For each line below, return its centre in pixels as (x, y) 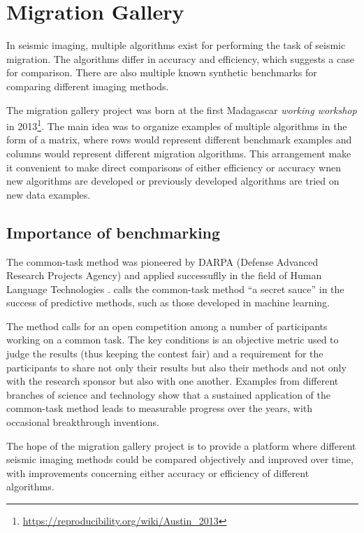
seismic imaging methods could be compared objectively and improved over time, (180, 459)
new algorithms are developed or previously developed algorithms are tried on (173, 181)
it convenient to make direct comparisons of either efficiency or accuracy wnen (174, 167)
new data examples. (49, 194)
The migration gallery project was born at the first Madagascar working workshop (182, 109)
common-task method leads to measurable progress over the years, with (160, 408)
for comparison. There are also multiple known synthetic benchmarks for (162, 72)
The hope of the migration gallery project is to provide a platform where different (181, 445)
